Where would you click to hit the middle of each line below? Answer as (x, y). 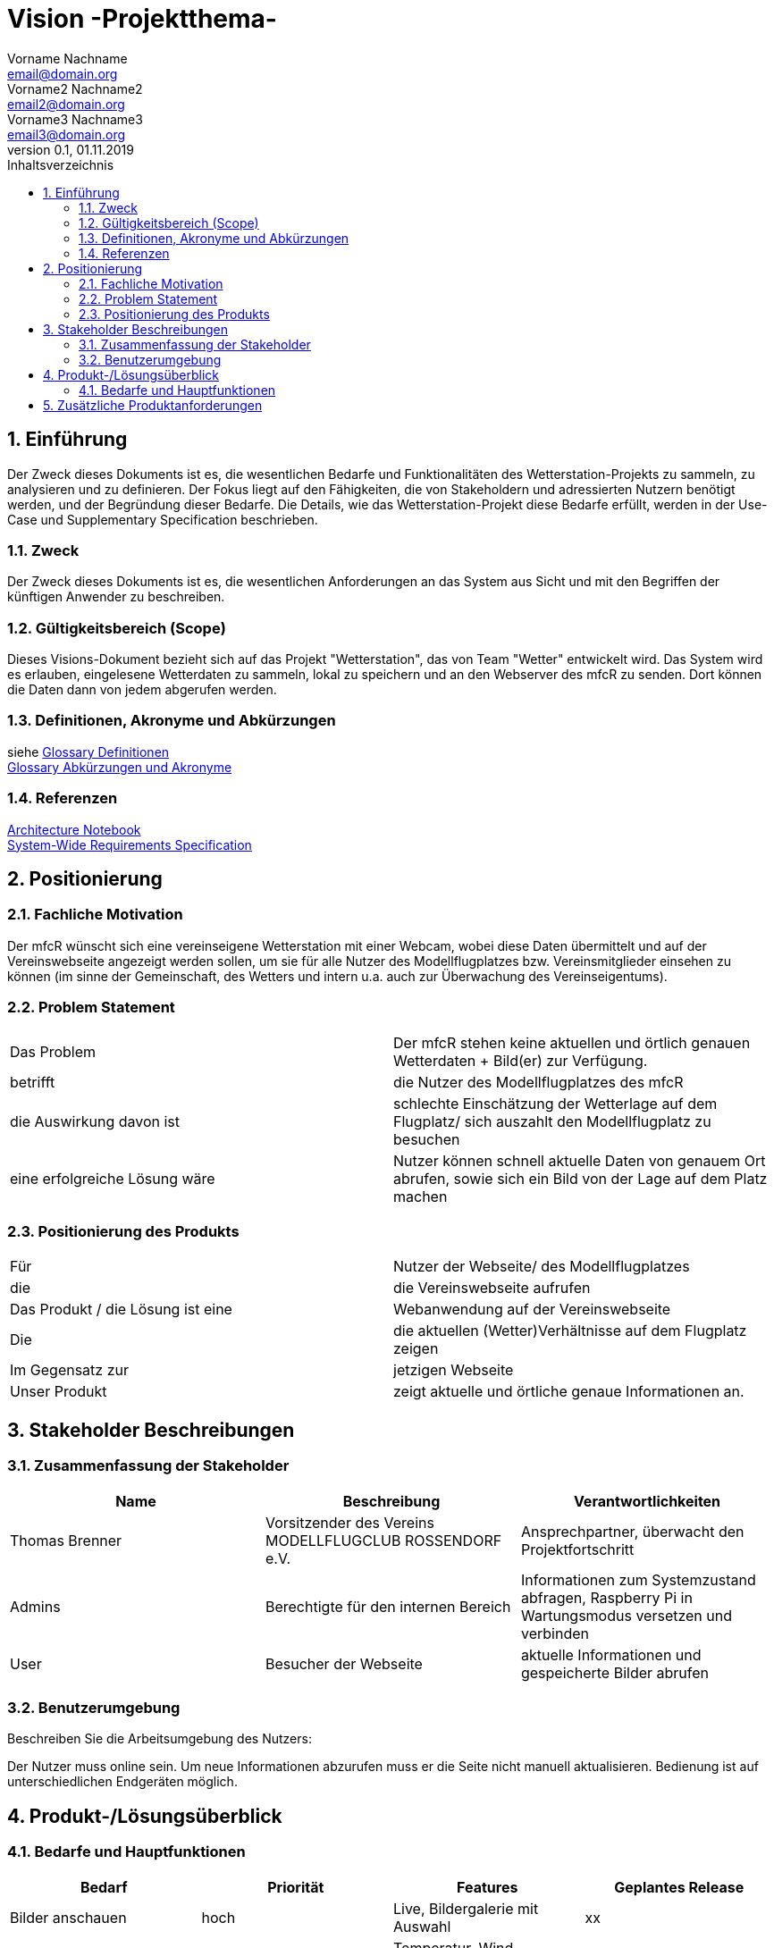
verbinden (555, 1633)
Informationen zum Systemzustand (638, 1579)
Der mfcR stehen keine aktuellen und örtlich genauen (572, 1042)
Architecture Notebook (74, 829)
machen (421, 1196)
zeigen (416, 1349)
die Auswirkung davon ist (95, 1121)
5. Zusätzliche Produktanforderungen (153, 405)
